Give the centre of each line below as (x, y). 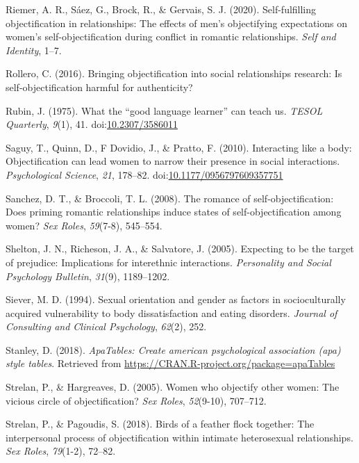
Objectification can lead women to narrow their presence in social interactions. (173, 161)
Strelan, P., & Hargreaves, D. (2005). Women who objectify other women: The (173, 387)
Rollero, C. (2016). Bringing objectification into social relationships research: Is (174, 73)
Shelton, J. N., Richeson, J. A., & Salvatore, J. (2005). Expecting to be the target (180, 249)
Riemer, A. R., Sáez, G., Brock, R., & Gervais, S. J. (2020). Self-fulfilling (161, 9)
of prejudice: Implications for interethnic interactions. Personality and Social (168, 262)
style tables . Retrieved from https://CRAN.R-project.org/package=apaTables (170, 363)
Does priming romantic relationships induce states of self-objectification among (174, 212)
